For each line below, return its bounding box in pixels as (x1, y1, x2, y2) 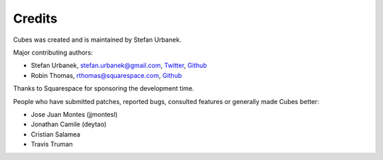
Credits (13, 11, 58, 26)
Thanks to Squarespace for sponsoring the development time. (13, 84, 194, 93)
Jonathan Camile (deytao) (30, 120, 107, 129)
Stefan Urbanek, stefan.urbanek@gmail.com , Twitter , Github (30, 61, 207, 70)
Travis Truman (30, 140, 73, 149)
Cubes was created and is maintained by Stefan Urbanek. (13, 35, 182, 44)
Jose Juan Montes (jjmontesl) (30, 110, 118, 118)
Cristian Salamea (30, 130, 81, 138)
